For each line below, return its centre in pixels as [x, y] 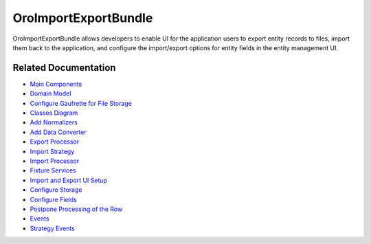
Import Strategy [52, 151]
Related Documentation [64, 68]
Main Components [56, 84]
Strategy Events [52, 228]
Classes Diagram [54, 113]
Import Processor [54, 161]
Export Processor [55, 142]
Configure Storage [56, 190]
